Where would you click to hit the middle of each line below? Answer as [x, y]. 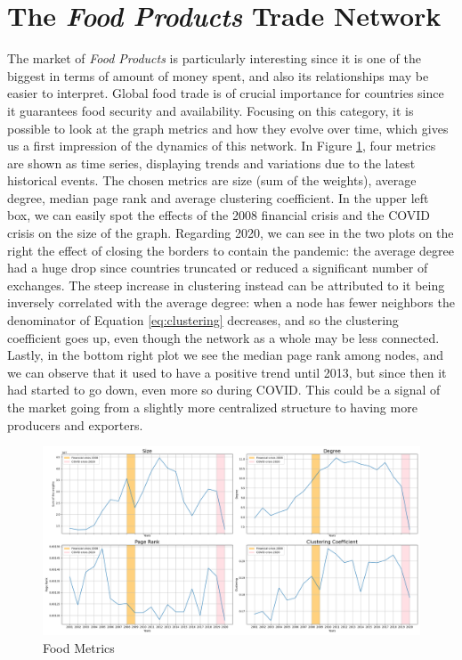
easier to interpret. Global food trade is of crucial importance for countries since [226, 93]
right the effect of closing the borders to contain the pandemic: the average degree [231, 250]
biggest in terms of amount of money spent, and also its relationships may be [218, 75]
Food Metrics [79, 647]
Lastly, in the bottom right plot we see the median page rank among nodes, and [226, 355]
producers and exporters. [75, 424]
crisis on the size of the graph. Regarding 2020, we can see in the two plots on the [231, 233]
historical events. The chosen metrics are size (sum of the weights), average [212, 180]
